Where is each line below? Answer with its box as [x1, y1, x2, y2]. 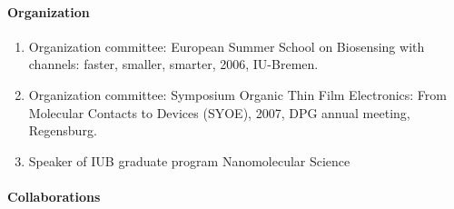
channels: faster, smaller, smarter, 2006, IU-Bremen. [28, 55, 319, 74]
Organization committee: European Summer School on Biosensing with [28, 36, 425, 55]
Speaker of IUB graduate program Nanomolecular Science [28, 151, 350, 170]
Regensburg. [28, 121, 97, 140]
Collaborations [7, 186, 101, 205]
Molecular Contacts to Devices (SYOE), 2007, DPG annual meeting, [28, 103, 410, 122]
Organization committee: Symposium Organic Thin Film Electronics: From [28, 85, 447, 104]
